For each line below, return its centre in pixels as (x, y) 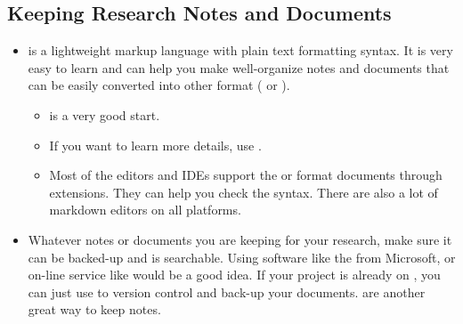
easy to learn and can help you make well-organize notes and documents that (239, 67)
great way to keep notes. (94, 309)
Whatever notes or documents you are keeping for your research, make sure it (240, 239)
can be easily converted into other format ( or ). (159, 85)
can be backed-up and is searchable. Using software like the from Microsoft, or (242, 257)
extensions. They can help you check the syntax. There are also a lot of (244, 192)
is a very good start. (105, 114)
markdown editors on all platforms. (145, 210)
